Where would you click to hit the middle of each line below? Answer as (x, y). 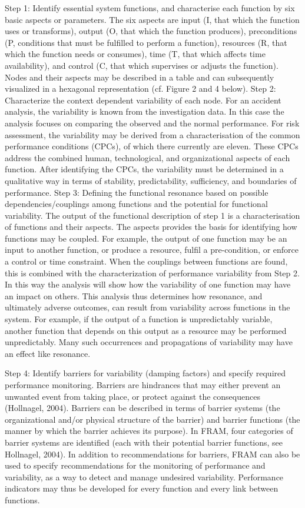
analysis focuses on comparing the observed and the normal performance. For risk (152, 123)
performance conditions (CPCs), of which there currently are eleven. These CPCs (152, 146)
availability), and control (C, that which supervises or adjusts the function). (142, 65)
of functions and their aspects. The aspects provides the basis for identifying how (151, 227)
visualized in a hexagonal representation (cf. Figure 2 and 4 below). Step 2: (140, 88)
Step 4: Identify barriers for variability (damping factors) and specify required (145, 373)
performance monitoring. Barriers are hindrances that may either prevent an (143, 385)
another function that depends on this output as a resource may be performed (146, 330)
